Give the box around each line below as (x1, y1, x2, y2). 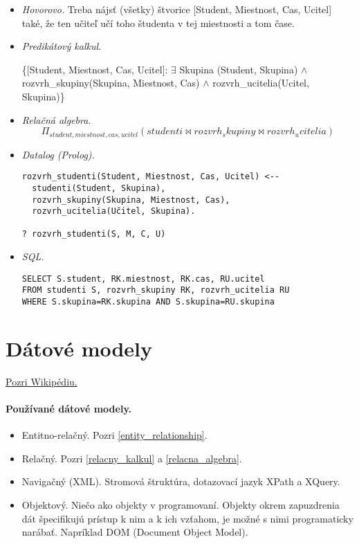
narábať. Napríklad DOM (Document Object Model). (21, 525, 248, 539)
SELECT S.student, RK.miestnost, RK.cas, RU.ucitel (21, 273, 265, 284)
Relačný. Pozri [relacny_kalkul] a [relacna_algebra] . (21, 451, 242, 465)
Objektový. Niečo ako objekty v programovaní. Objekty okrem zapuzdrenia (21, 498, 340, 511)
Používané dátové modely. (6, 401, 132, 416)
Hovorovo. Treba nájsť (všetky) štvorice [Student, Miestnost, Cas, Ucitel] (21, 2, 332, 16)
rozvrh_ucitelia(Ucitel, (212, 75, 309, 90)
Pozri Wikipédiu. (6, 374, 77, 388)
